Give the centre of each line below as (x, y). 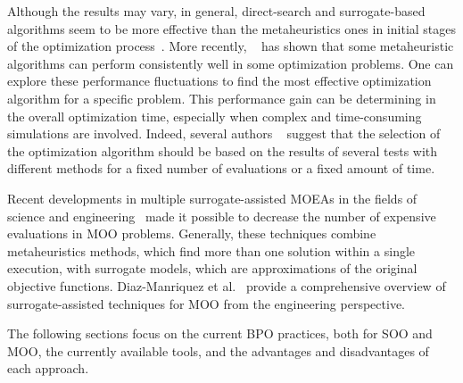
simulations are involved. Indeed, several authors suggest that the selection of (224, 133)
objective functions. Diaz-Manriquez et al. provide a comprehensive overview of (227, 285)
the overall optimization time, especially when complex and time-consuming (215, 116)
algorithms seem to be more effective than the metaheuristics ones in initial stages (232, 28)
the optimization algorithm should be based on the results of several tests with (223, 150)
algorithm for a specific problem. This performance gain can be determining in (222, 98)
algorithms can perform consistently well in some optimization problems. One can (231, 63)
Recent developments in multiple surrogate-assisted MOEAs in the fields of (212, 198)
